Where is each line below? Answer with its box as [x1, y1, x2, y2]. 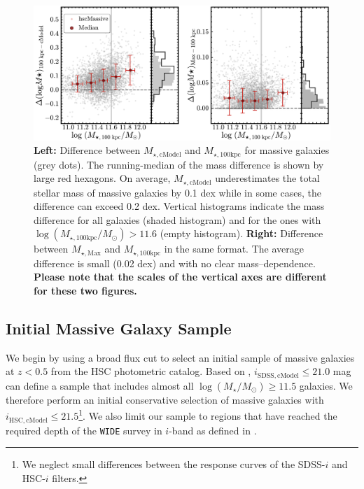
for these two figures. [34, 283, 137, 298]
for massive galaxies [244, 143, 330, 157]
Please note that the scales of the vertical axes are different [34, 269, 327, 284]
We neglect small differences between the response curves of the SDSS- [22, 457, 325, 472]
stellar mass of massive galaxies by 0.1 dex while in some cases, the [34, 185, 321, 199]
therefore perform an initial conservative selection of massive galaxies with [6, 392, 324, 406]
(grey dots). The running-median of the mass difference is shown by [34, 157, 324, 171]
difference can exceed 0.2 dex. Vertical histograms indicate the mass [34, 199, 325, 213]
